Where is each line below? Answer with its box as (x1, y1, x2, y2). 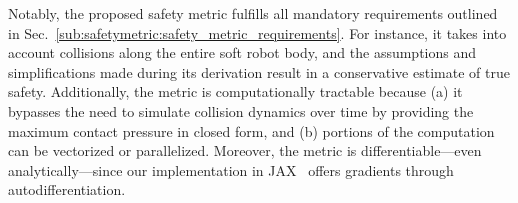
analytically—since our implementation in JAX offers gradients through (8, 159, 454, 180)
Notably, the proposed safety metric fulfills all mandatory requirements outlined (8, 3, 498, 23)
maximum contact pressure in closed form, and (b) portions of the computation (8, 120, 495, 141)
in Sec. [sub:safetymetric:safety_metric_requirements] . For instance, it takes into (8, 22, 507, 43)
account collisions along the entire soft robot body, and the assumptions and (8, 42, 477, 63)
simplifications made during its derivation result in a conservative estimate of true (8, 61, 510, 82)
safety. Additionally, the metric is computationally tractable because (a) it (8, 81, 463, 102)
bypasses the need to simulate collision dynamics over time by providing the (8, 100, 474, 121)
